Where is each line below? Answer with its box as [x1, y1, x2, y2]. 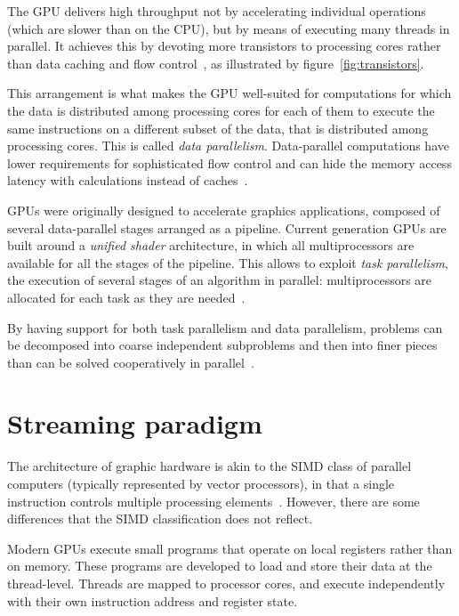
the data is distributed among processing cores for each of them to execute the [7, 101, 435, 119]
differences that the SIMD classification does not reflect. [7, 509, 313, 528]
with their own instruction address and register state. [7, 591, 298, 610]
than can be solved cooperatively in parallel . [7, 353, 254, 371]
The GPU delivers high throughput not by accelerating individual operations [7, 2, 426, 20]
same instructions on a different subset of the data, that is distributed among [7, 118, 429, 137]
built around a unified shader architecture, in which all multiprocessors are [7, 236, 415, 255]
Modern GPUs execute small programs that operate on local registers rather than [7, 539, 453, 557]
